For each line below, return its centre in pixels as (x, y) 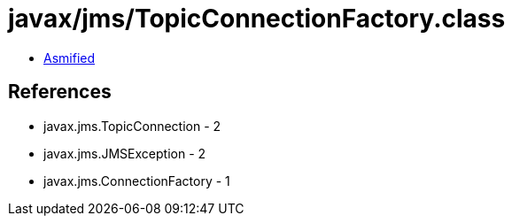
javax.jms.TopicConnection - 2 (132, 126)
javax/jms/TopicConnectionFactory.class (257, 19)
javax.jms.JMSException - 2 (125, 153)
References (60, 92)
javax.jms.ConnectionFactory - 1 (137, 181)
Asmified (70, 58)
